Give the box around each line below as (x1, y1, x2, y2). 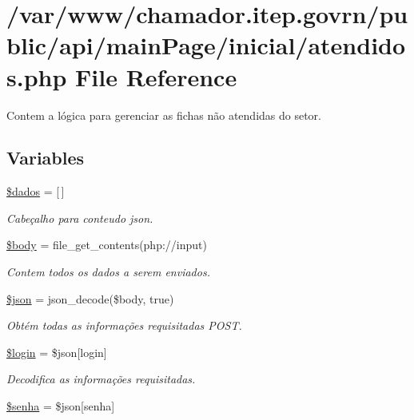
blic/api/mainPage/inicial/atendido (6, 29, 406, 61)
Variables (6, 145, 85, 170)
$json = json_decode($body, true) (6, 290, 174, 307)
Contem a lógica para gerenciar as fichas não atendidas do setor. (6, 106, 321, 123)
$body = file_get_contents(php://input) (6, 236, 207, 253)
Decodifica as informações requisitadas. (6, 370, 196, 387)
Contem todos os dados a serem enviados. (6, 263, 210, 280)
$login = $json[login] (6, 343, 107, 360)
